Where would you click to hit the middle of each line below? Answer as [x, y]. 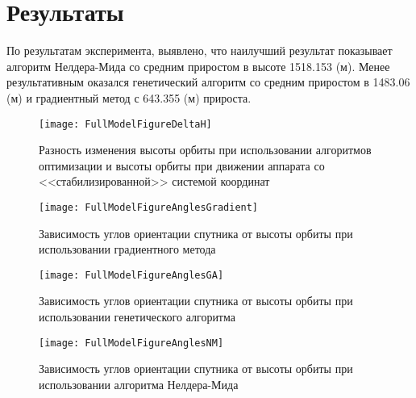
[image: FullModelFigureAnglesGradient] [149, 207]
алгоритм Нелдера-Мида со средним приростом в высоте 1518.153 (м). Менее [198, 66]
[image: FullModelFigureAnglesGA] [131, 275]
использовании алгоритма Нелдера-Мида [139, 384]
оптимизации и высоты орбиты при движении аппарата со [182, 165]
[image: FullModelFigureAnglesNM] [131, 343]
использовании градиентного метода [127, 249]
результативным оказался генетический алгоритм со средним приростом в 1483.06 [208, 82]
